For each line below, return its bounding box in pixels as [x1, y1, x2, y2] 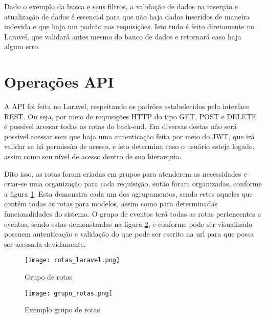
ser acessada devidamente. [4, 238, 86, 249]
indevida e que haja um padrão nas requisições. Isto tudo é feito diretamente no [4, 21, 255, 32]
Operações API [4, 71, 114, 92]
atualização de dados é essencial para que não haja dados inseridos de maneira [4, 11, 250, 22]
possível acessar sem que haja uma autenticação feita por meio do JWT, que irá [4, 131, 255, 141]
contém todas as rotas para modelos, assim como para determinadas [4, 198, 218, 209]
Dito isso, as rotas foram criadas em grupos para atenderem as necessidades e [4, 168, 247, 179]
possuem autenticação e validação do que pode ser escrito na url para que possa [4, 228, 254, 239]
